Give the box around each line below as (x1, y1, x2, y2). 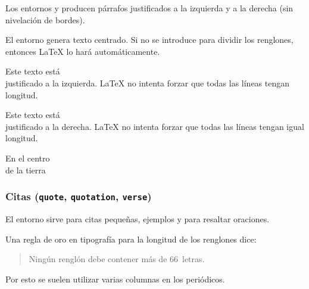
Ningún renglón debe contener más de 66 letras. (29, 253, 205, 265)
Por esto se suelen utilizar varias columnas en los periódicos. (5, 272, 225, 285)
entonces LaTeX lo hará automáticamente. (5, 45, 160, 57)
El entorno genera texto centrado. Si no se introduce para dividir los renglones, (5, 33, 294, 46)
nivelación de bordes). (5, 13, 85, 26)
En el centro (5, 151, 50, 164)
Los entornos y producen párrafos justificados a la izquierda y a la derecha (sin (5, 2, 294, 14)
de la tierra (5, 163, 46, 176)
